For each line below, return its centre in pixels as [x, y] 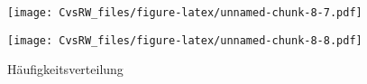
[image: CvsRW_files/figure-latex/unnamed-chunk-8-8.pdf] [185, 40]
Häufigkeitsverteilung [65, 69]
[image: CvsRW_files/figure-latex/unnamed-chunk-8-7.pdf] [185, 13]
